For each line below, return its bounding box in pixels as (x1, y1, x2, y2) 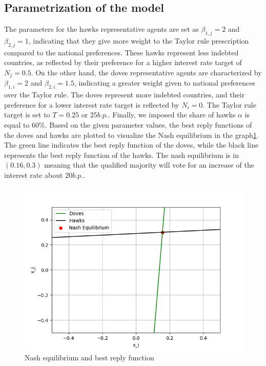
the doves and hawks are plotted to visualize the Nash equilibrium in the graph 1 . (4, 129, 259, 140)
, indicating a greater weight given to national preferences (74, 77, 255, 88)
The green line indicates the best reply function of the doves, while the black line (4, 139, 259, 150)
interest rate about (4, 169, 63, 180)
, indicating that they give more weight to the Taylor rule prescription (28, 35, 249, 46)
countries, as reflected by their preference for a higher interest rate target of (4, 57, 242, 68)
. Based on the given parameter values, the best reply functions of (45, 119, 252, 130)
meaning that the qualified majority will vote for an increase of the (44, 159, 254, 170)
